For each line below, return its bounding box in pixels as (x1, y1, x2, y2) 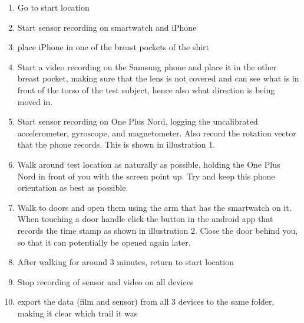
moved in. (17, 95, 53, 107)
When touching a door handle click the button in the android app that (17, 213, 273, 225)
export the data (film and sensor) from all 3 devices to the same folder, (17, 295, 275, 308)
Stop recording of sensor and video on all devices (17, 275, 194, 288)
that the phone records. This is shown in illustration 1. (17, 138, 216, 151)
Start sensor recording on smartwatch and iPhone (17, 21, 197, 33)
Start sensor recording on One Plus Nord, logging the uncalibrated (17, 115, 258, 128)
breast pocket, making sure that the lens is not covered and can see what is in (17, 72, 299, 84)
